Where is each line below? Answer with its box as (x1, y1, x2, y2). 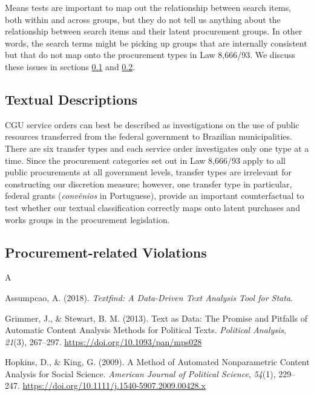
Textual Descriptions (5, 89, 137, 108)
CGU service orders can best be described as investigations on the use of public (5, 118, 299, 131)
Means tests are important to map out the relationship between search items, (5, 1, 292, 13)
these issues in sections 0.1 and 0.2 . (5, 60, 136, 73)
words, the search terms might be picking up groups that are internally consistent (5, 36, 307, 49)
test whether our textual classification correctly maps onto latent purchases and (5, 201, 300, 213)
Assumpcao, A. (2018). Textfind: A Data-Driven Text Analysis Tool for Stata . (5, 291, 293, 303)
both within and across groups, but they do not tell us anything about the (5, 13, 281, 25)
